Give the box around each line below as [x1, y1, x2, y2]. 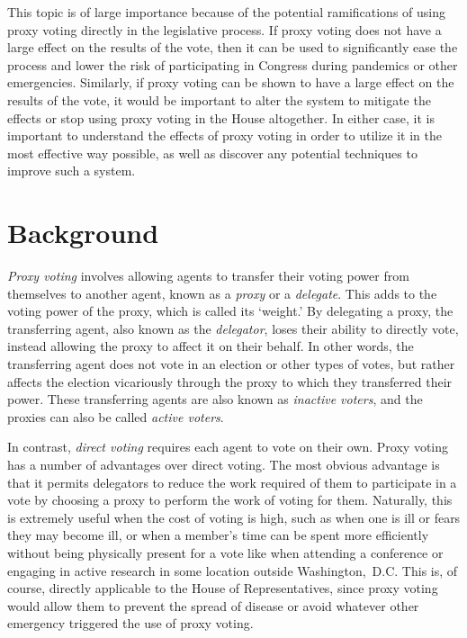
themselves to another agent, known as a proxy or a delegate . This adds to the [7, 283, 437, 302]
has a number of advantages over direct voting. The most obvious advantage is [7, 455, 440, 473]
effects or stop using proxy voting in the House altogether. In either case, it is [7, 108, 436, 127]
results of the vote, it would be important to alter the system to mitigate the [7, 90, 431, 109]
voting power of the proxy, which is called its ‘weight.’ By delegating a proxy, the [7, 301, 454, 320]
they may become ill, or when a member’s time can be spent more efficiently [7, 526, 429, 544]
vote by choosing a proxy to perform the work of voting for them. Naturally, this [7, 490, 453, 509]
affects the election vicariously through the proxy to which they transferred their [7, 372, 453, 391]
